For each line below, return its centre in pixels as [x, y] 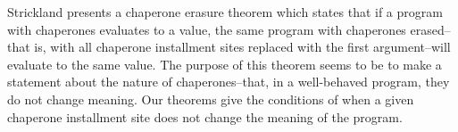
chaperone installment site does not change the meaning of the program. [205, 116]
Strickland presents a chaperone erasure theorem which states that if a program [225, 12]
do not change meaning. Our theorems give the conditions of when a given [211, 99]
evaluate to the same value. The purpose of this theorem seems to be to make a [225, 64]
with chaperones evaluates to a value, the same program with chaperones [207, 29]
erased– [430, 29]
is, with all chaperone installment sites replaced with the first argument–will [242, 47]
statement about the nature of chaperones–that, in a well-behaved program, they [229, 82]
